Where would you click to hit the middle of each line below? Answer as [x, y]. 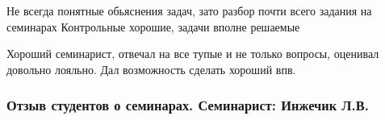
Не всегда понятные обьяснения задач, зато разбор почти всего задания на [189, 10]
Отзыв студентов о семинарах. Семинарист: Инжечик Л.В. [188, 105]
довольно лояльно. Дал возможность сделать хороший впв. [151, 69]
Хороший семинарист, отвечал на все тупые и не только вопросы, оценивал [193, 54]
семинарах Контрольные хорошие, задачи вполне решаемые [153, 26]
